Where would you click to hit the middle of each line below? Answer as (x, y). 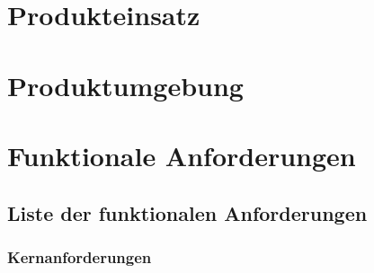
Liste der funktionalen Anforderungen (187, 212)
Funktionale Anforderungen (182, 155)
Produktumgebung (125, 85)
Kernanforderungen (80, 256)
